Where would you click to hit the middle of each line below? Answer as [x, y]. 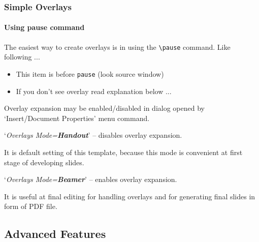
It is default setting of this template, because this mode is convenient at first [123, 152]
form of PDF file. [31, 206]
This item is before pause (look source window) [90, 73]
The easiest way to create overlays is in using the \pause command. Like [117, 47]
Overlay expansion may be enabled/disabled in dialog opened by [104, 108]
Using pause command [44, 27]
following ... [22, 57]
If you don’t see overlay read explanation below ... [94, 91]
